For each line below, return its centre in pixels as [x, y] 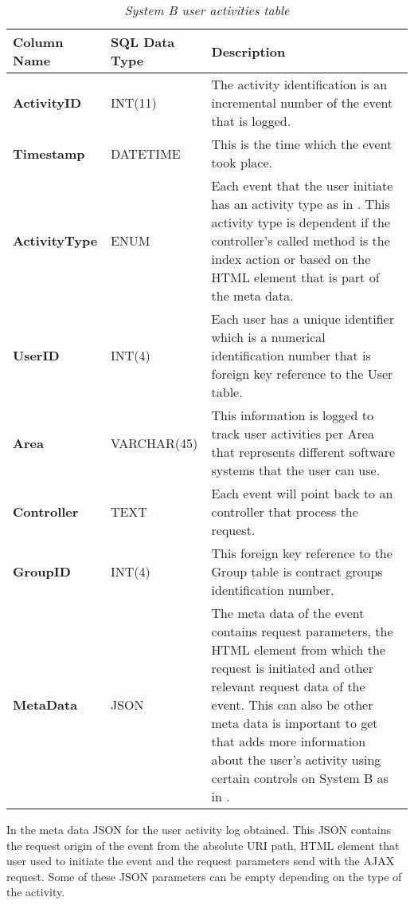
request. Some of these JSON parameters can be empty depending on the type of [204, 876]
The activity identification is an [299, 84]
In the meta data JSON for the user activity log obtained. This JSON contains [199, 829]
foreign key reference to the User [302, 374]
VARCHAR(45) [154, 443]
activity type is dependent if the [301, 222]
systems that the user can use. [296, 470]
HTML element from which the [299, 649]
